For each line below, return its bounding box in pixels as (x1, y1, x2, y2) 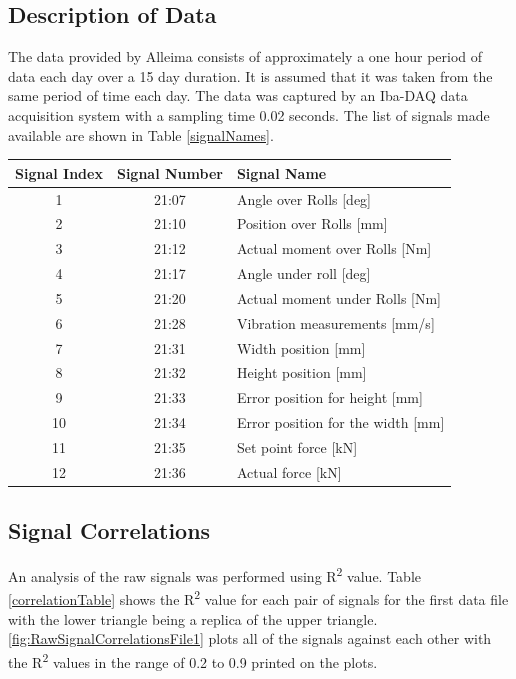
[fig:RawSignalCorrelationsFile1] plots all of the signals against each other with (8, 628, 492, 649)
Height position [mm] (236, 362, 367, 383)
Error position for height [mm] (236, 387, 423, 408)
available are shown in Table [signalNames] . (8, 124, 274, 145)
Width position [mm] (236, 337, 366, 358)
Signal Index (15, 162, 103, 183)
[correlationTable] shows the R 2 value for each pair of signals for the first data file (8, 586, 509, 609)
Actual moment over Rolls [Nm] (236, 238, 432, 259)
